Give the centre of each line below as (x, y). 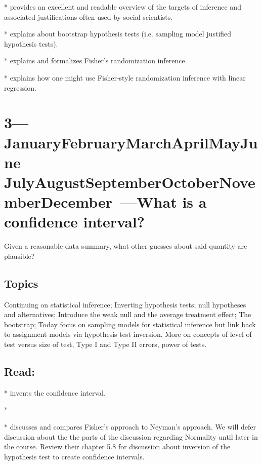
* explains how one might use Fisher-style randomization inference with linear (125, 77)
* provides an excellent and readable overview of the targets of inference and (123, 7)
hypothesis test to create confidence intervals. (74, 456)
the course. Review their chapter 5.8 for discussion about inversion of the (117, 447)
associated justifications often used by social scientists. (89, 16)
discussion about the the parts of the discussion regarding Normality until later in (131, 436)
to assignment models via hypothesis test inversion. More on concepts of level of (128, 334)
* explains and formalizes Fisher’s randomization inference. (96, 61)
